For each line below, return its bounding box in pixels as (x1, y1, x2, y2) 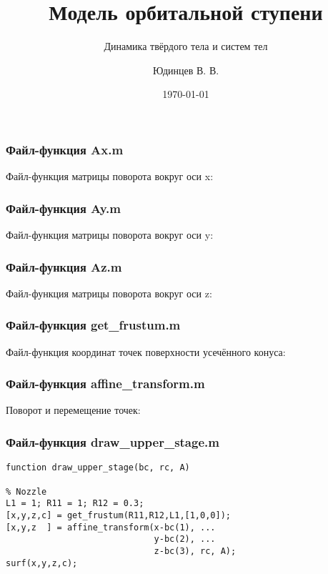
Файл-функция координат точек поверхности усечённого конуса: (6, 344, 286, 359)
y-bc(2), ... (154, 534, 216, 545)
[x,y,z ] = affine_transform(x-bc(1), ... (6, 522, 216, 533)
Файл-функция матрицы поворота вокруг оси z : (6, 285, 212, 300)
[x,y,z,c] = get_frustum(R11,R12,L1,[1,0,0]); (6, 510, 231, 520)
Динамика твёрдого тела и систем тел (104, 39, 268, 54)
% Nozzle (6, 486, 47, 497)
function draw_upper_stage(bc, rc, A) (6, 462, 190, 473)
